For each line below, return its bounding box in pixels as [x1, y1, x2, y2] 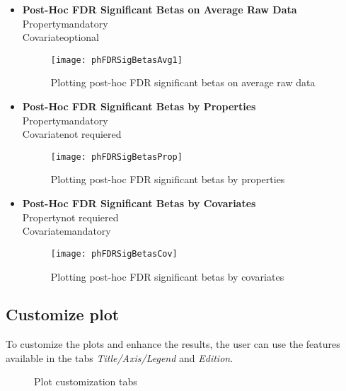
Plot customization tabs [34, 374, 137, 389]
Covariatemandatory [22, 223, 111, 238]
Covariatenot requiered [22, 127, 122, 141]
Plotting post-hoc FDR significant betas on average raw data [50, 75, 316, 90]
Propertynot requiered [22, 209, 119, 224]
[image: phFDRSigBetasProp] [50, 151, 183, 162]
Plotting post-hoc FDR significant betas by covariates [50, 269, 284, 284]
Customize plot [6, 303, 120, 325]
